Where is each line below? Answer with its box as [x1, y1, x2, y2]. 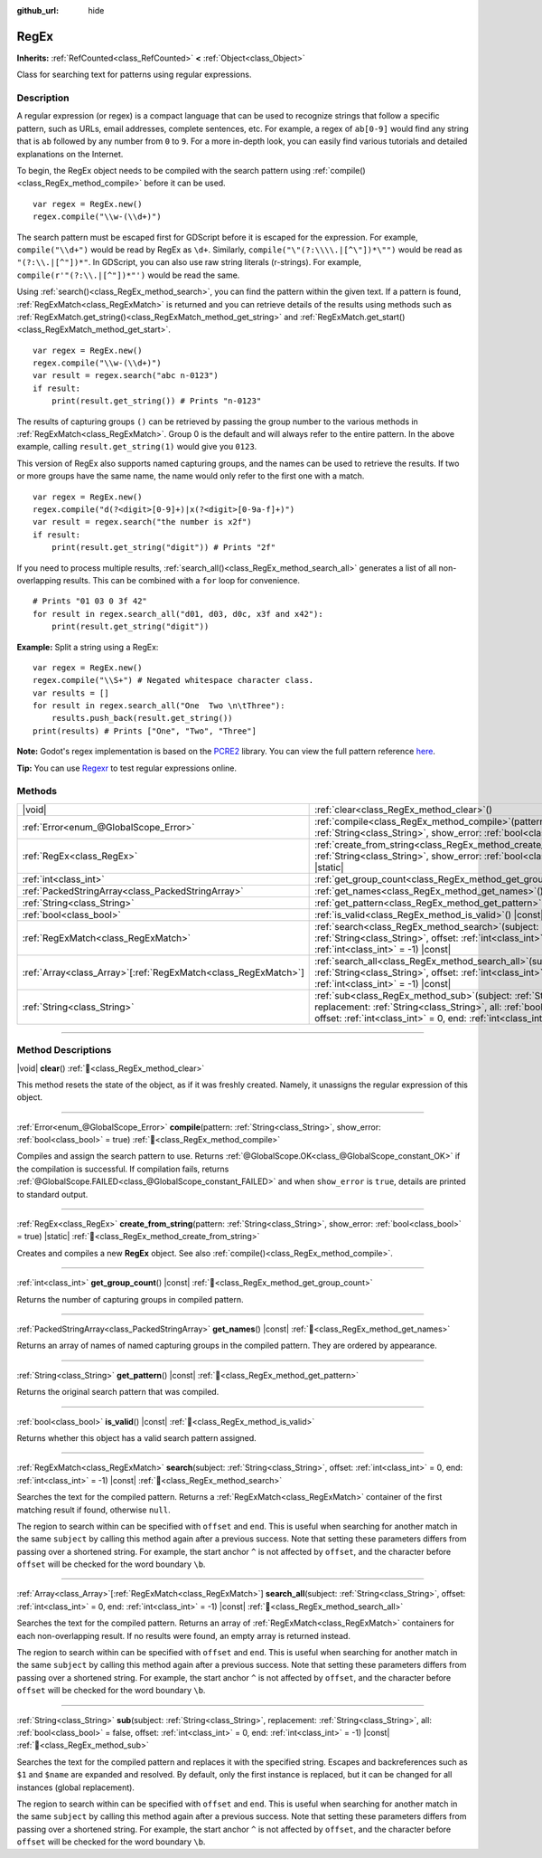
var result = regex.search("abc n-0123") [33, 371, 219, 381]
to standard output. [16, 1189, 89, 1199]
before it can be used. [144, 177, 226, 189]
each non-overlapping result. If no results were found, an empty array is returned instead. [16, 1630, 351, 1641]
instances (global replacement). [16, 1782, 135, 1793]
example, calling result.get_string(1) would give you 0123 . [16, 441, 257, 452]
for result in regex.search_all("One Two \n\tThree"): [33, 701, 285, 711]
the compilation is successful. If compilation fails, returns [16, 1163, 229, 1174]
